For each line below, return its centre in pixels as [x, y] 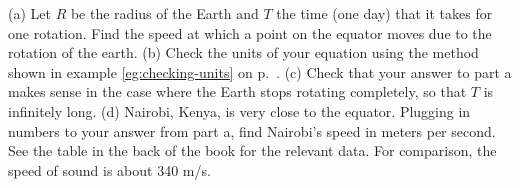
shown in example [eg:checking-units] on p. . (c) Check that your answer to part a [260, 71]
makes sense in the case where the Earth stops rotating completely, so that [237, 91]
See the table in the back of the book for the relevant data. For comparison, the [252, 150]
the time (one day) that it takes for [384, 13]
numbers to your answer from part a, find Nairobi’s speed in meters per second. [252, 130]
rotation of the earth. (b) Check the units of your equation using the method [243, 52]
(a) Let [29, 13]
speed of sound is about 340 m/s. [109, 169]
